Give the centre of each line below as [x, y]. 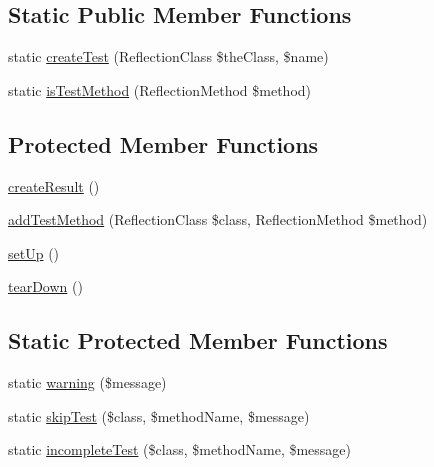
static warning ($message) [87, 382]
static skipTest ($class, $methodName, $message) [159, 415]
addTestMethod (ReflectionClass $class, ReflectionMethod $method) [218, 219]
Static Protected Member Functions [198, 340]
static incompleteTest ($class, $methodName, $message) [180, 449]
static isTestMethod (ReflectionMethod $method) [160, 89]
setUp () [34, 252]
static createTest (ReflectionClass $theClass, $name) [168, 56]
